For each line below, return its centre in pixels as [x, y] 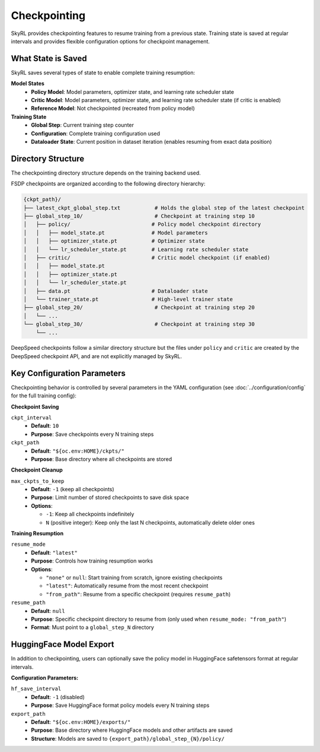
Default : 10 [45, 426]
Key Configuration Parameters [68, 373]
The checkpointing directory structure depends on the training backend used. [106, 173]
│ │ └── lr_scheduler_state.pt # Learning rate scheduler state [136, 249]
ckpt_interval [31, 418]
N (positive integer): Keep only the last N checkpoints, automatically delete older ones [150, 522]
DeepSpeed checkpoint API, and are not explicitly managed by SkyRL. [97, 356]
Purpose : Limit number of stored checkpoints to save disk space [110, 497]
